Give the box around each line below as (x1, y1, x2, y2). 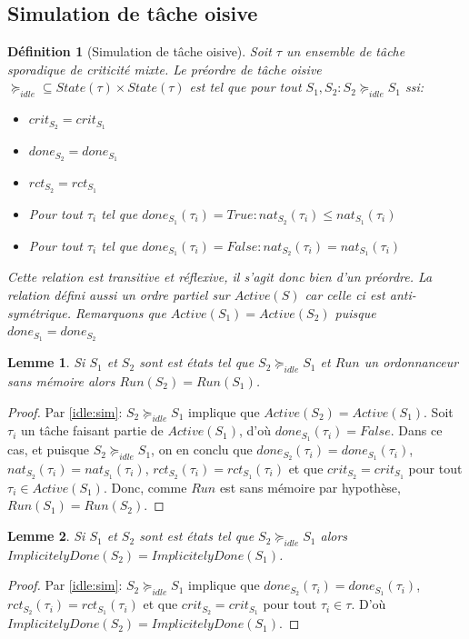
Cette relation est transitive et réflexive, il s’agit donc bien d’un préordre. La (7, 267, 433, 286)
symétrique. (7, 303, 71, 322)
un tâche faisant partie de (20, 421, 164, 440)
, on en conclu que (151, 440, 253, 459)
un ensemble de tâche (285, 42, 405, 61)
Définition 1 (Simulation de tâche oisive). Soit (7, 42, 272, 61)
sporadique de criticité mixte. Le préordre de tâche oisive (7, 59, 322, 78)
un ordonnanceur (364, 353, 459, 372)
